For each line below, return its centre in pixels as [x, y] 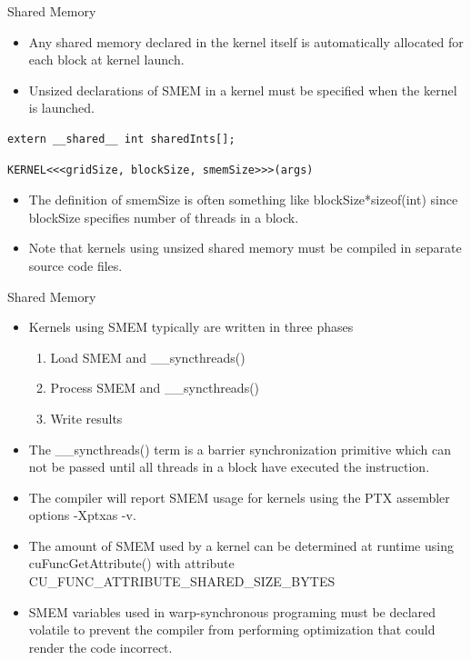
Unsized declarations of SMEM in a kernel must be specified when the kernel [243, 90]
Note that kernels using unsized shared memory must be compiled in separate [245, 248]
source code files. [75, 265]
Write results [86, 418]
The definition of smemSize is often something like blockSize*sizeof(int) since [243, 200]
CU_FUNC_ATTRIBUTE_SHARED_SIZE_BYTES [182, 581]
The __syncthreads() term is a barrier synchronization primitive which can [240, 449]
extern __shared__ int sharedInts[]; [121, 139]
